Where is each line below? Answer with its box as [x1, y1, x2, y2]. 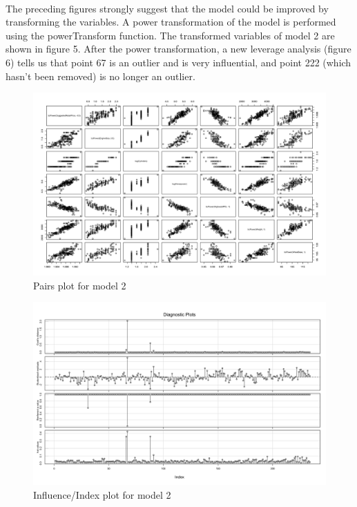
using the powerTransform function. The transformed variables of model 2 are [6, 28, 335, 42]
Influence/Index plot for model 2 [33, 487, 171, 501]
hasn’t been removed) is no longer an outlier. [6, 68, 195, 83]
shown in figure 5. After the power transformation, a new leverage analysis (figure [6, 41, 351, 56]
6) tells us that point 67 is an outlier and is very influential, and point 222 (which [6, 55, 351, 69]
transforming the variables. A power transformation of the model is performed [6, 15, 336, 29]
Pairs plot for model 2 [33, 278, 126, 292]
